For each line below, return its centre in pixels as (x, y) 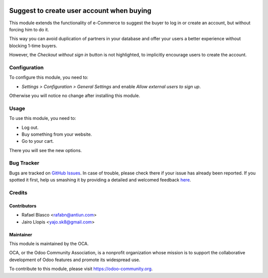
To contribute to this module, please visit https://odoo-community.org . (81, 269)
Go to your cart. (38, 141)
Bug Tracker (24, 163)
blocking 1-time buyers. (33, 46)
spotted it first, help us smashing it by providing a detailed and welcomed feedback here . (100, 180)
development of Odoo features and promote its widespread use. (75, 260)
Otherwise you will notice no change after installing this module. (75, 96)
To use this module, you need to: (43, 118)
